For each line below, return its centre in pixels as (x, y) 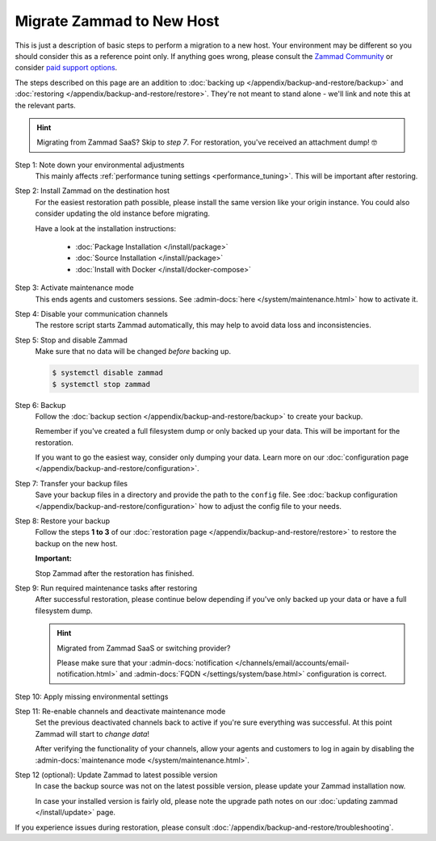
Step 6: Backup (40, 405)
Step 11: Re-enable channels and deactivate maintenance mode (120, 712)
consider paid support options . (66, 68)
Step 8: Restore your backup (63, 521)
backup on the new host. (76, 543)
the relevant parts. (45, 105)
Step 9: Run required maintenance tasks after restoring (106, 588)
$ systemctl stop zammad (101, 384)
